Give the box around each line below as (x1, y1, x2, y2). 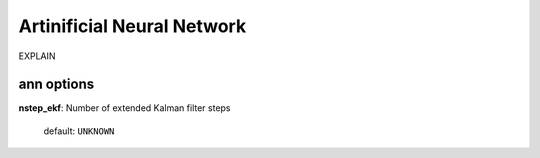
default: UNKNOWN (43, 125, 115, 137)
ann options (18, 76, 95, 93)
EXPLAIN (18, 50, 56, 62)
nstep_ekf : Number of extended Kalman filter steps (18, 102, 231, 114)
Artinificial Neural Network (18, 15, 247, 37)
